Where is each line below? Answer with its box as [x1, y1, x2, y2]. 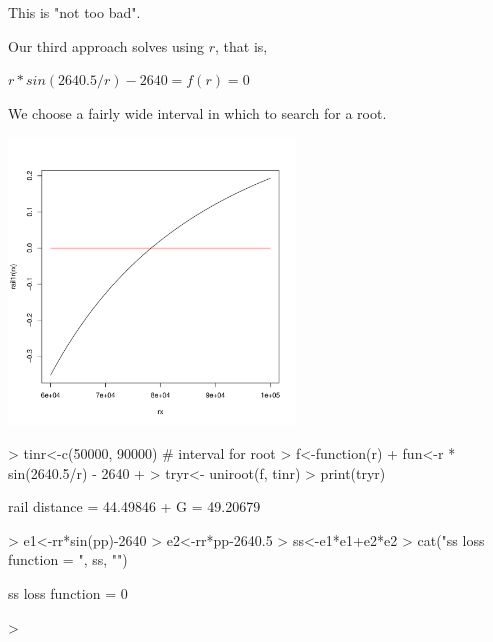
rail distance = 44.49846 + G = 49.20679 [8, 496, 261, 517]
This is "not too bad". [8, 2, 141, 22]
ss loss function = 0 [8, 582, 128, 603]
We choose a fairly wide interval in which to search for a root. [8, 102, 387, 123]
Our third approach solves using [8, 35, 204, 56]
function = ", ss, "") [8, 549, 128, 570]
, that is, [214, 35, 268, 56]
